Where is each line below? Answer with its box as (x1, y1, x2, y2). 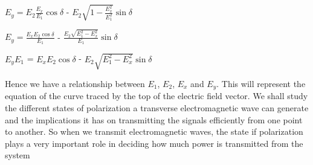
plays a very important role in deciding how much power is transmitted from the (5, 137, 303, 149)
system (5, 149, 30, 161)
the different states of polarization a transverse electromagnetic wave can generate (5, 102, 309, 114)
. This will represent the (216, 77, 306, 90)
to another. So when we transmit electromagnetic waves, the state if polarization (5, 125, 303, 138)
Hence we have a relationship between (5, 77, 145, 90)
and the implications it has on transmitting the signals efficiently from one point (5, 113, 303, 126)
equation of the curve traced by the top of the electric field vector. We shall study (5, 89, 308, 102)
